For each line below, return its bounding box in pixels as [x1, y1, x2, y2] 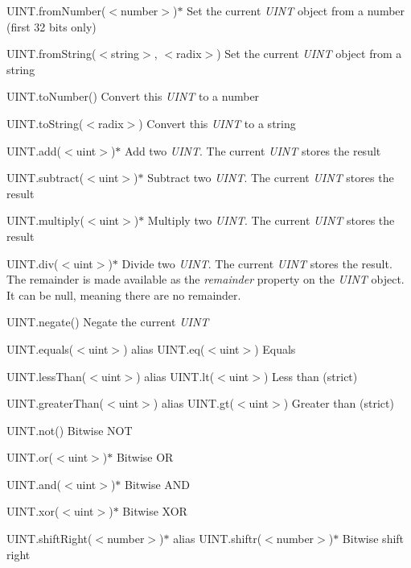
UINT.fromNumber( [6, 2, 106, 19]
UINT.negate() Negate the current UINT [6, 313, 209, 330]
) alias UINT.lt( [136, 367, 215, 384]
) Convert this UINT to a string [138, 114, 296, 131]
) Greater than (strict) [283, 395, 394, 412]
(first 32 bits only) [6, 18, 97, 35]
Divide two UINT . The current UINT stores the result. [121, 255, 393, 272]
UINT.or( [6, 449, 53, 466]
